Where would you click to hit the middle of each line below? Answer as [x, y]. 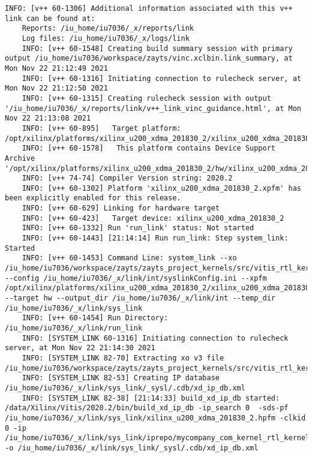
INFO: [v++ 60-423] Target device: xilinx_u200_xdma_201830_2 [153, 218]
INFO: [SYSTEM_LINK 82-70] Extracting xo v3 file [123, 358]
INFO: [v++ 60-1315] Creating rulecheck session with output [146, 98]
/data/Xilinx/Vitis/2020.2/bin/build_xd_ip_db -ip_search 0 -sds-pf [147, 408]
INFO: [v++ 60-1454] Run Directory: [95, 318]
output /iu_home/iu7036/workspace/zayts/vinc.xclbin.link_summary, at [149, 58]
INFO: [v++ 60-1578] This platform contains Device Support [149, 148]
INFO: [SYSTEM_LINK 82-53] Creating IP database [121, 378]
